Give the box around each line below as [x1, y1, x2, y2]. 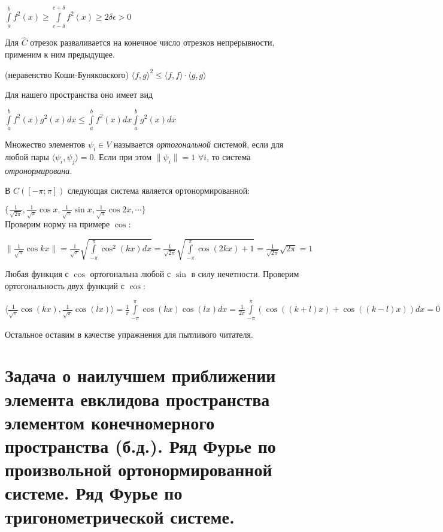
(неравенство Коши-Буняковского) [5, 68, 129, 80]
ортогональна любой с [90, 267, 171, 280]
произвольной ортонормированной [5, 457, 272, 482]
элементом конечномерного [5, 410, 215, 434]
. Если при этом [93, 150, 152, 163]
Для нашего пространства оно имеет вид [5, 88, 153, 101]
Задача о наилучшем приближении [5, 363, 276, 387]
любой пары [5, 150, 49, 163]
